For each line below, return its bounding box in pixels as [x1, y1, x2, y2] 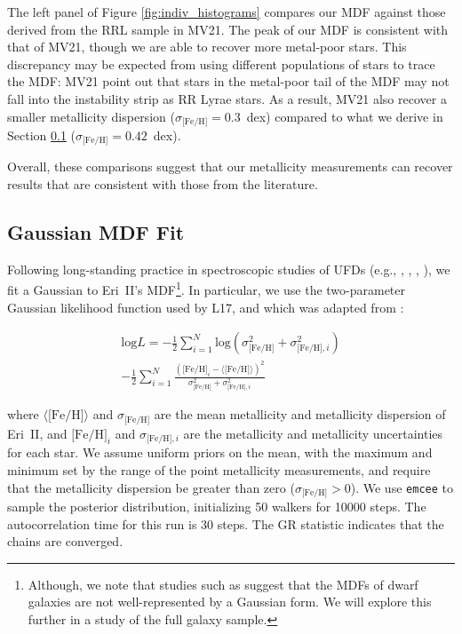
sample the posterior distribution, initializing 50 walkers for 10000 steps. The [7, 497, 426, 515]
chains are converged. [7, 532, 123, 551]
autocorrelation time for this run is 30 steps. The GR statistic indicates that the [7, 514, 444, 533]
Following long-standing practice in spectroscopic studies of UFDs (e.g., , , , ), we [7, 259, 450, 278]
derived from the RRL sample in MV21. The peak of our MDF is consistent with [7, 20, 449, 38]
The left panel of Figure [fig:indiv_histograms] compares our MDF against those [7, 3, 446, 20]
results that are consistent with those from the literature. [7, 175, 318, 194]
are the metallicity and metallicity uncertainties [183, 424, 443, 442]
